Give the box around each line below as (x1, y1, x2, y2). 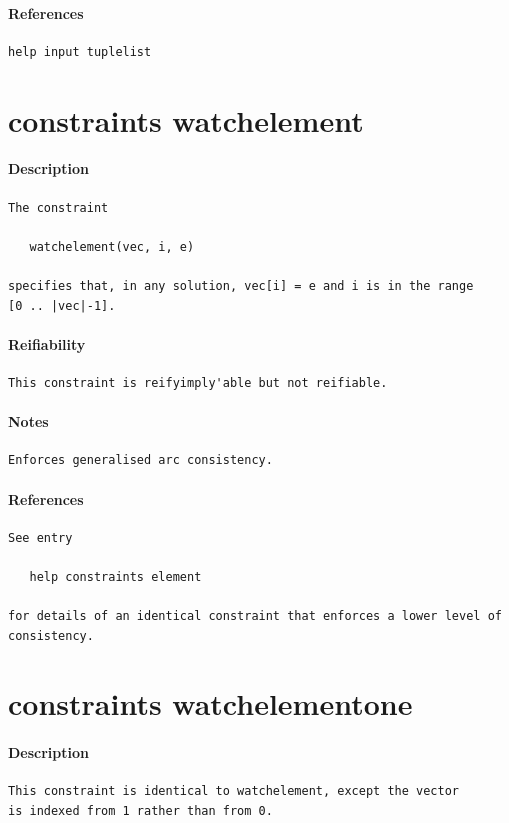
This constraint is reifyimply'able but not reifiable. (8, 375, 388, 390)
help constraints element (29, 569, 202, 584)
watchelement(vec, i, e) (29, 239, 195, 254)
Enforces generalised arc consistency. (8, 453, 273, 468)
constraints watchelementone (8, 683, 413, 724)
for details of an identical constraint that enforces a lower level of (8, 609, 502, 624)
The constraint (8, 200, 109, 215)
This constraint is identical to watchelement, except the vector (8, 784, 460, 799)
